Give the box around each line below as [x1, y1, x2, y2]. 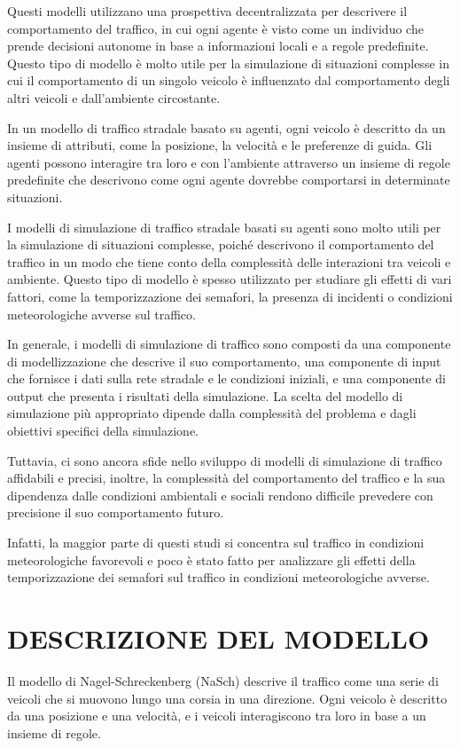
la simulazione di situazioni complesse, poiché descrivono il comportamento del [7, 235, 434, 254]
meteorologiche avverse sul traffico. [7, 304, 196, 323]
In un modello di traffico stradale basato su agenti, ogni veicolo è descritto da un [7, 118, 446, 137]
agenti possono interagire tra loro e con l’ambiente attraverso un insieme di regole [7, 153, 450, 171]
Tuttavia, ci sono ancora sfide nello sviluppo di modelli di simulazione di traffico [7, 451, 442, 469]
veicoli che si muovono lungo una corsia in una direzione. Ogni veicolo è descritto [7, 689, 448, 707]
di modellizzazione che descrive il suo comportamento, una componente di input [7, 351, 441, 370]
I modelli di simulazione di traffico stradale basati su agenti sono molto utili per [7, 217, 441, 236]
